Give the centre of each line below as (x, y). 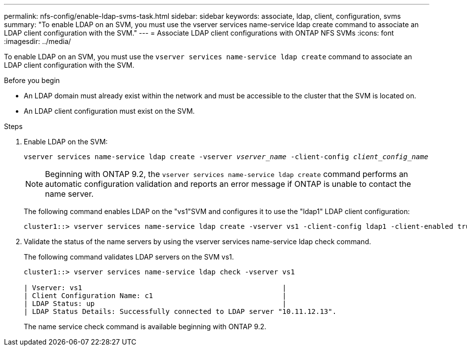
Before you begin (32, 80)
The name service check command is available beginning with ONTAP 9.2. (145, 327)
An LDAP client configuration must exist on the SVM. (109, 111)
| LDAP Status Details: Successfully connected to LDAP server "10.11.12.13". (180, 311)
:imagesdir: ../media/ (38, 41)
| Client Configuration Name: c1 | (155, 296)
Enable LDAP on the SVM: (66, 142)
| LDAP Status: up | (155, 304)
